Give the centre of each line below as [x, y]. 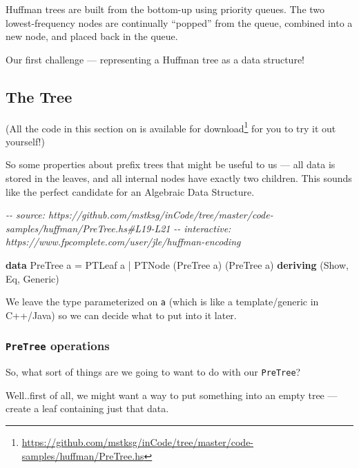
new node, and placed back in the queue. [92, 36]
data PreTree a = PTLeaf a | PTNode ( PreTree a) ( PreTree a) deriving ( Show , [177, 264]
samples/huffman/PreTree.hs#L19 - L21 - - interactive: [118, 228]
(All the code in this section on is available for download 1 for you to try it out [171, 127]
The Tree [39, 96]
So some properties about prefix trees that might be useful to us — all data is [171, 164]
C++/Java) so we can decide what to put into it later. [121, 315]
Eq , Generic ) [32, 278]
